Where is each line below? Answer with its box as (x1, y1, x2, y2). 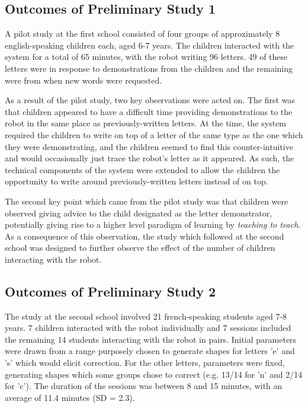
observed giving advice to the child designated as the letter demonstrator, (5, 206, 272, 219)
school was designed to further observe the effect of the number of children (5, 241, 275, 254)
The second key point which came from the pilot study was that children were (5, 195, 288, 207)
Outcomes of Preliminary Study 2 (5, 282, 216, 300)
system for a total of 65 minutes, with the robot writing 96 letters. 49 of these (5, 50, 288, 63)
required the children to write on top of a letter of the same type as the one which (5, 128, 303, 141)
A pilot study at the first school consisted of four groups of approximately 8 (5, 27, 280, 40)
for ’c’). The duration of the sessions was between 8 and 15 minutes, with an (5, 380, 283, 392)
